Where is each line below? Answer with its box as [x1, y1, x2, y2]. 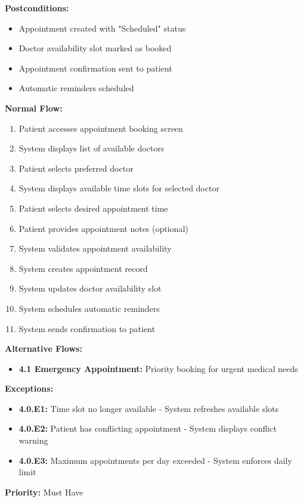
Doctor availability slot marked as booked [18, 42, 172, 54]
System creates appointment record [18, 262, 148, 274]
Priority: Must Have [5, 485, 84, 498]
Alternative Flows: [5, 342, 82, 355]
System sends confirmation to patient [18, 322, 155, 334]
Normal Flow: [5, 101, 63, 114]
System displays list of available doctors [18, 142, 165, 154]
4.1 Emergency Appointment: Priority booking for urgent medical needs [18, 362, 298, 374]
